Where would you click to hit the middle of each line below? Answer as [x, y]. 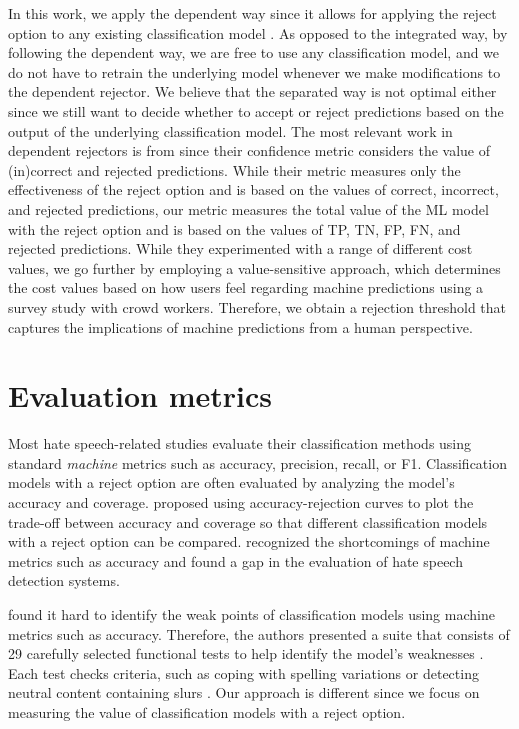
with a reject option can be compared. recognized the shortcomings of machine [249, 541]
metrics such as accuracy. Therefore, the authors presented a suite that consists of [259, 633]
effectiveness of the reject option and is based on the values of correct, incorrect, [253, 189]
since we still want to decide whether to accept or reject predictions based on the [256, 110]
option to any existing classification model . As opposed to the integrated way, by [258, 32]
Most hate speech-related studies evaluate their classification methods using [240, 443]
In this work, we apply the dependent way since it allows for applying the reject [252, 13]
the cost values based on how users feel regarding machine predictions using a [246, 287]
